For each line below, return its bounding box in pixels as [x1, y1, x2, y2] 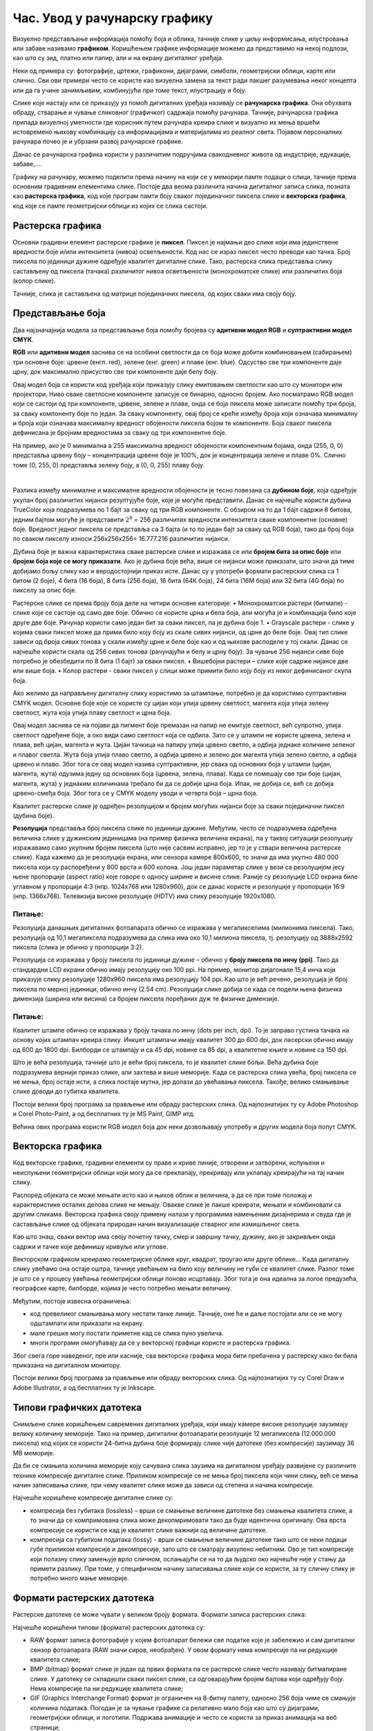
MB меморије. [12, 1449, 55, 1457]
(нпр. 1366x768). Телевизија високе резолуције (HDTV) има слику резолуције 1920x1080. [12, 892, 276, 900]
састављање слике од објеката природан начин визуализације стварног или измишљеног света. [12, 1219, 300, 1228]
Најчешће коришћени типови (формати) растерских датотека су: [12, 1623, 205, 1631]
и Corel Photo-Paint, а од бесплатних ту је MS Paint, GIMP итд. [12, 1110, 195, 1118]
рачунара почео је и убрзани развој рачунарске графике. [12, 137, 183, 145]
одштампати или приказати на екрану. [30, 1319, 144, 1327]
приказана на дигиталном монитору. [12, 1361, 122, 1369]
